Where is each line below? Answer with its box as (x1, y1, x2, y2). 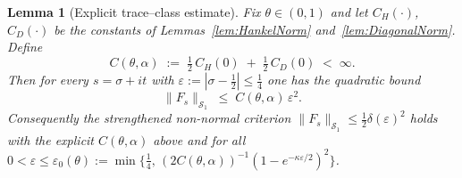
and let (330, 3, 368, 20)
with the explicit (7, 130, 95, 149)
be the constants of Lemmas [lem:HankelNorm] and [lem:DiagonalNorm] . (54, 20, 456, 38)
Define (7, 37, 43, 56)
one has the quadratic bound (267, 70, 421, 89)
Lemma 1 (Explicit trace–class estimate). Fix (7, 3, 261, 20)
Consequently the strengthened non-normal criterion (7, 109, 291, 127)
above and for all (153, 130, 246, 149)
